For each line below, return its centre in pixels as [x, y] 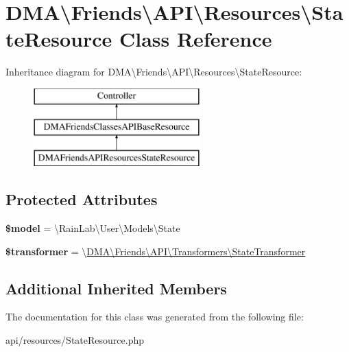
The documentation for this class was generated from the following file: [155, 317]
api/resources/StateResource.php [75, 340]
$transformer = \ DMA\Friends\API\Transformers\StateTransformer [156, 251]
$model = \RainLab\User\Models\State [93, 228]
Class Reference [195, 39]
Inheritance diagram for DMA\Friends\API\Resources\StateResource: [154, 72]
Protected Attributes [82, 199]
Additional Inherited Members [116, 288]
